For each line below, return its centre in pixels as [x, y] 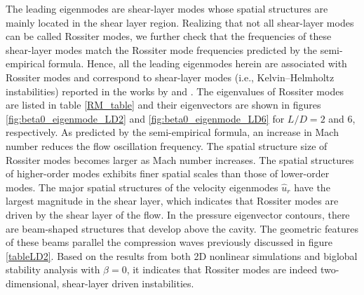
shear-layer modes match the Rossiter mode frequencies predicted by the [162, 49]
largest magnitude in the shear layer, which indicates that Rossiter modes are [172, 201]
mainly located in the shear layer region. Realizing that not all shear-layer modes [180, 22]
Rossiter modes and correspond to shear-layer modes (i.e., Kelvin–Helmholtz [170, 77]
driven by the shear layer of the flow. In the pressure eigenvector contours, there [178, 214]
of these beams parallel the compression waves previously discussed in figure [169, 242]
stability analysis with [53, 269]
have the [312, 187]
